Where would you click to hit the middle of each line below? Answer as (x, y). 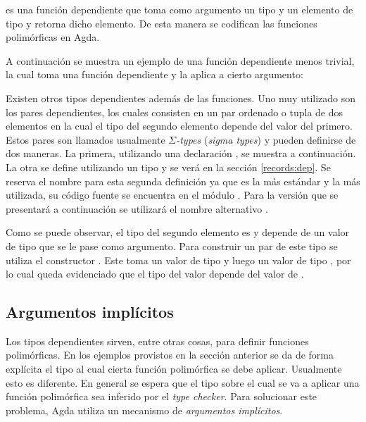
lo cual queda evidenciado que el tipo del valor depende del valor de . (155, 274)
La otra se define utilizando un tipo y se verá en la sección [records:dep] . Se (168, 167)
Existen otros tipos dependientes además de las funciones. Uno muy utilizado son (181, 98)
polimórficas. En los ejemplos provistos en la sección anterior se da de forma (170, 355)
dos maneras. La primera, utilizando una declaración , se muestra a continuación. (181, 153)
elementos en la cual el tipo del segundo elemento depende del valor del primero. (179, 126)
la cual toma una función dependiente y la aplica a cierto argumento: (154, 74)
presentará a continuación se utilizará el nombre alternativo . (137, 208)
